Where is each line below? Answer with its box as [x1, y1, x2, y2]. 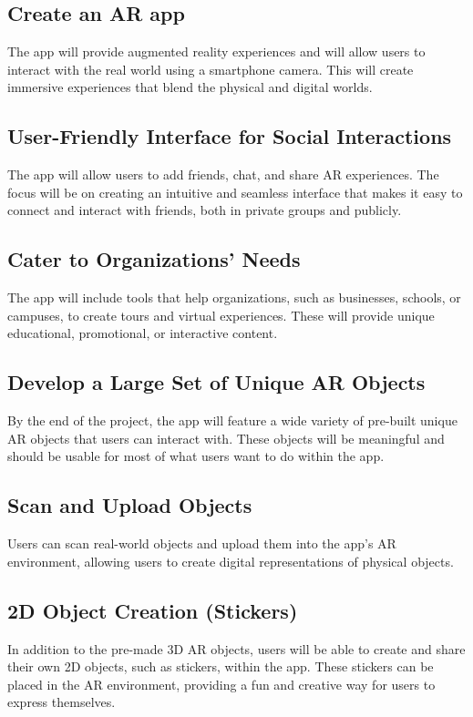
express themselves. [7, 692, 116, 712]
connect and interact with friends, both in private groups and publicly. [7, 200, 402, 220]
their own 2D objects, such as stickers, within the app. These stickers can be [7, 657, 434, 676]
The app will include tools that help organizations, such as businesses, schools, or [7, 288, 461, 307]
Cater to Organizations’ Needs [7, 245, 301, 273]
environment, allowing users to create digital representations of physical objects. [7, 551, 454, 570]
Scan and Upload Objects [7, 491, 252, 519]
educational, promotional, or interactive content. [7, 323, 278, 343]
